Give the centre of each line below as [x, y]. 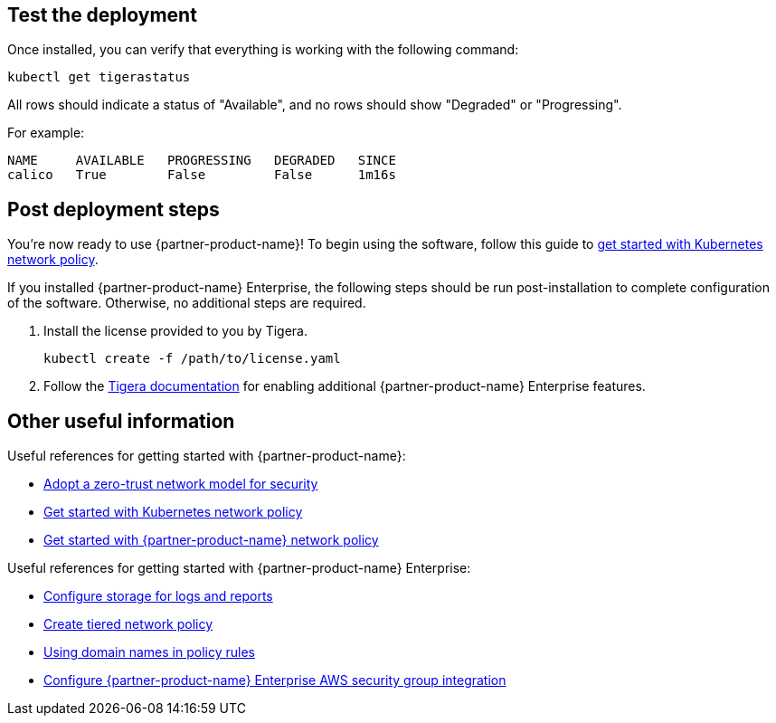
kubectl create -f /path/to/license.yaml [192, 359]
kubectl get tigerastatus [99, 77]
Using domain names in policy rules [149, 652]
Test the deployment [102, 15]
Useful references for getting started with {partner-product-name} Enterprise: [239, 568]
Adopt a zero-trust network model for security [181, 484]
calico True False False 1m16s [202, 175]
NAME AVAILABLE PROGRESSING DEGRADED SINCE [202, 161]
